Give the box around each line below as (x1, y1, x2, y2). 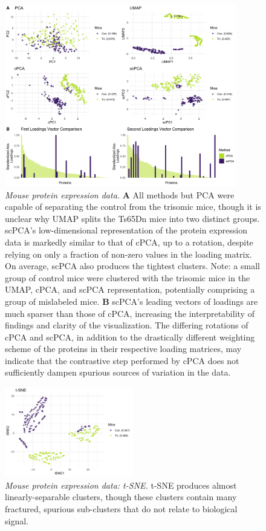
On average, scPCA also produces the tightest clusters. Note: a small (5, 259, 260, 272)
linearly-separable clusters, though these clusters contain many (5, 490, 237, 503)
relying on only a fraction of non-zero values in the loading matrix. (5, 247, 252, 260)
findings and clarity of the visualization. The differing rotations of (5, 319, 248, 331)
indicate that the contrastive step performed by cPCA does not (5, 354, 239, 366)
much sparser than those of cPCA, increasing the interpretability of (5, 307, 255, 319)
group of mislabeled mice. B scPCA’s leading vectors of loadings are (5, 295, 258, 307)
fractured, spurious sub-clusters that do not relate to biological (5, 503, 238, 515)
